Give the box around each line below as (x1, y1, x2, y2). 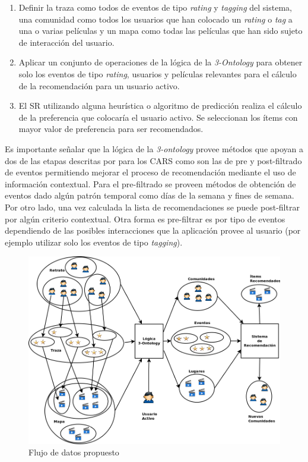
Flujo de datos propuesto (28, 446, 119, 458)
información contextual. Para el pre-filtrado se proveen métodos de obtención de (5, 177, 296, 190)
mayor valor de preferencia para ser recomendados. (18, 122, 204, 135)
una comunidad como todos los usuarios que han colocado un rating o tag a (18, 12, 293, 25)
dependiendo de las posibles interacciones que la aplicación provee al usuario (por (5, 224, 301, 237)
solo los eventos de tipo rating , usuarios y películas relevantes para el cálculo (18, 67, 297, 80)
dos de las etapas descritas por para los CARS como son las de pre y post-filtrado (5, 154, 302, 166)
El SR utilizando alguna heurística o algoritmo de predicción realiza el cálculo (18, 99, 302, 112)
